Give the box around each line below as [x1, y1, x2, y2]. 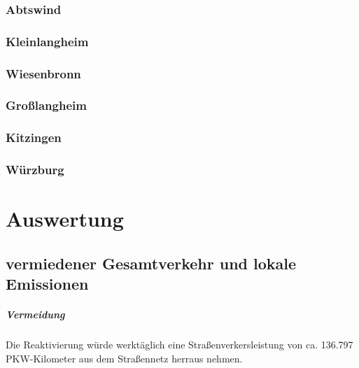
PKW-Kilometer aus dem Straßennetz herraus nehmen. [6, 351, 243, 365]
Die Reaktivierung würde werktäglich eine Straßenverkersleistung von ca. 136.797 [6, 337, 353, 352]
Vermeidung [6, 307, 65, 322]
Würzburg [6, 161, 64, 178]
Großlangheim [6, 97, 87, 114]
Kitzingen [6, 129, 62, 146]
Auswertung [6, 204, 124, 233]
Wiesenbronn [6, 64, 81, 82]
